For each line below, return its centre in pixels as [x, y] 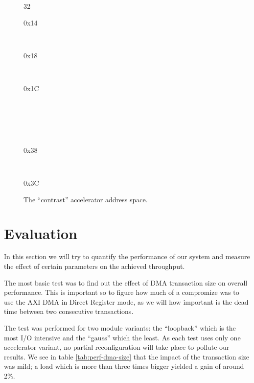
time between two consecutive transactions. [69, 311]
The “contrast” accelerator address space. [86, 199]
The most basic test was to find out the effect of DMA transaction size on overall [126, 282]
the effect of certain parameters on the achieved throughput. [94, 266]
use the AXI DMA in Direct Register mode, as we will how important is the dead [126, 301]
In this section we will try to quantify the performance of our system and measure [127, 256]
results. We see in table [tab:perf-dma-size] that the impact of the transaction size [127, 356]
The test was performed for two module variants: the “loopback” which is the [120, 328]
